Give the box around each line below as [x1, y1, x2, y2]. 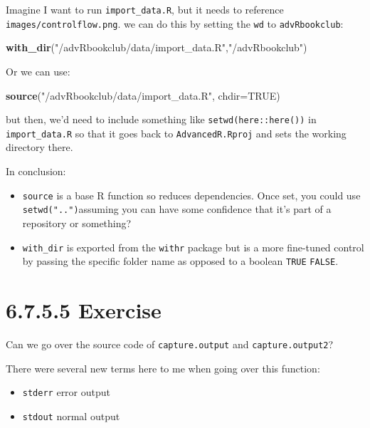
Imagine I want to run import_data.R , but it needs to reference [6, 2, 284, 16]
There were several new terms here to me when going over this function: [6, 360, 320, 375]
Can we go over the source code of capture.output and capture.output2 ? [6, 336, 334, 351]
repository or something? [22, 215, 132, 230]
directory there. [6, 140, 73, 155]
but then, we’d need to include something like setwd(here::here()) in [6, 112, 317, 127]
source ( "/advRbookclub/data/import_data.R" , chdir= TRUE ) [6, 88, 280, 103]
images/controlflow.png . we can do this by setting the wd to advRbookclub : [6, 16, 344, 31]
